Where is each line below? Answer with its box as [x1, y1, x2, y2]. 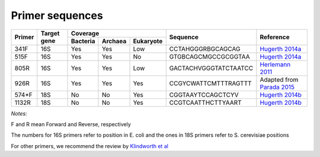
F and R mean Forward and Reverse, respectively [11, 120, 132, 127]
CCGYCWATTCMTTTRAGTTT [169, 79, 252, 87]
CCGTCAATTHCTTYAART [169, 98, 242, 107]
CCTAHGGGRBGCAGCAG [169, 44, 241, 53]
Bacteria [71, 37, 95, 45]
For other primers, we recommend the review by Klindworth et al [11, 142, 169, 149]
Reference [260, 33, 290, 41]
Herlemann [260, 60, 291, 68]
